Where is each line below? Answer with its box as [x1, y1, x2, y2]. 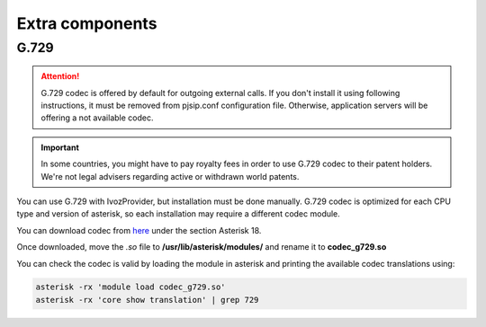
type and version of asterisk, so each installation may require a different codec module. [16, 208, 341, 219]
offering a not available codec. [40, 112, 154, 123]
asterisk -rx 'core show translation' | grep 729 [35, 295, 259, 305]
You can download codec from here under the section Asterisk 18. [16, 225, 262, 235]
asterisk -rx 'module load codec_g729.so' [35, 282, 226, 292]
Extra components [16, 13, 157, 33]
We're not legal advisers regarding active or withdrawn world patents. [40, 171, 300, 181]
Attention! [40, 71, 80, 82]
